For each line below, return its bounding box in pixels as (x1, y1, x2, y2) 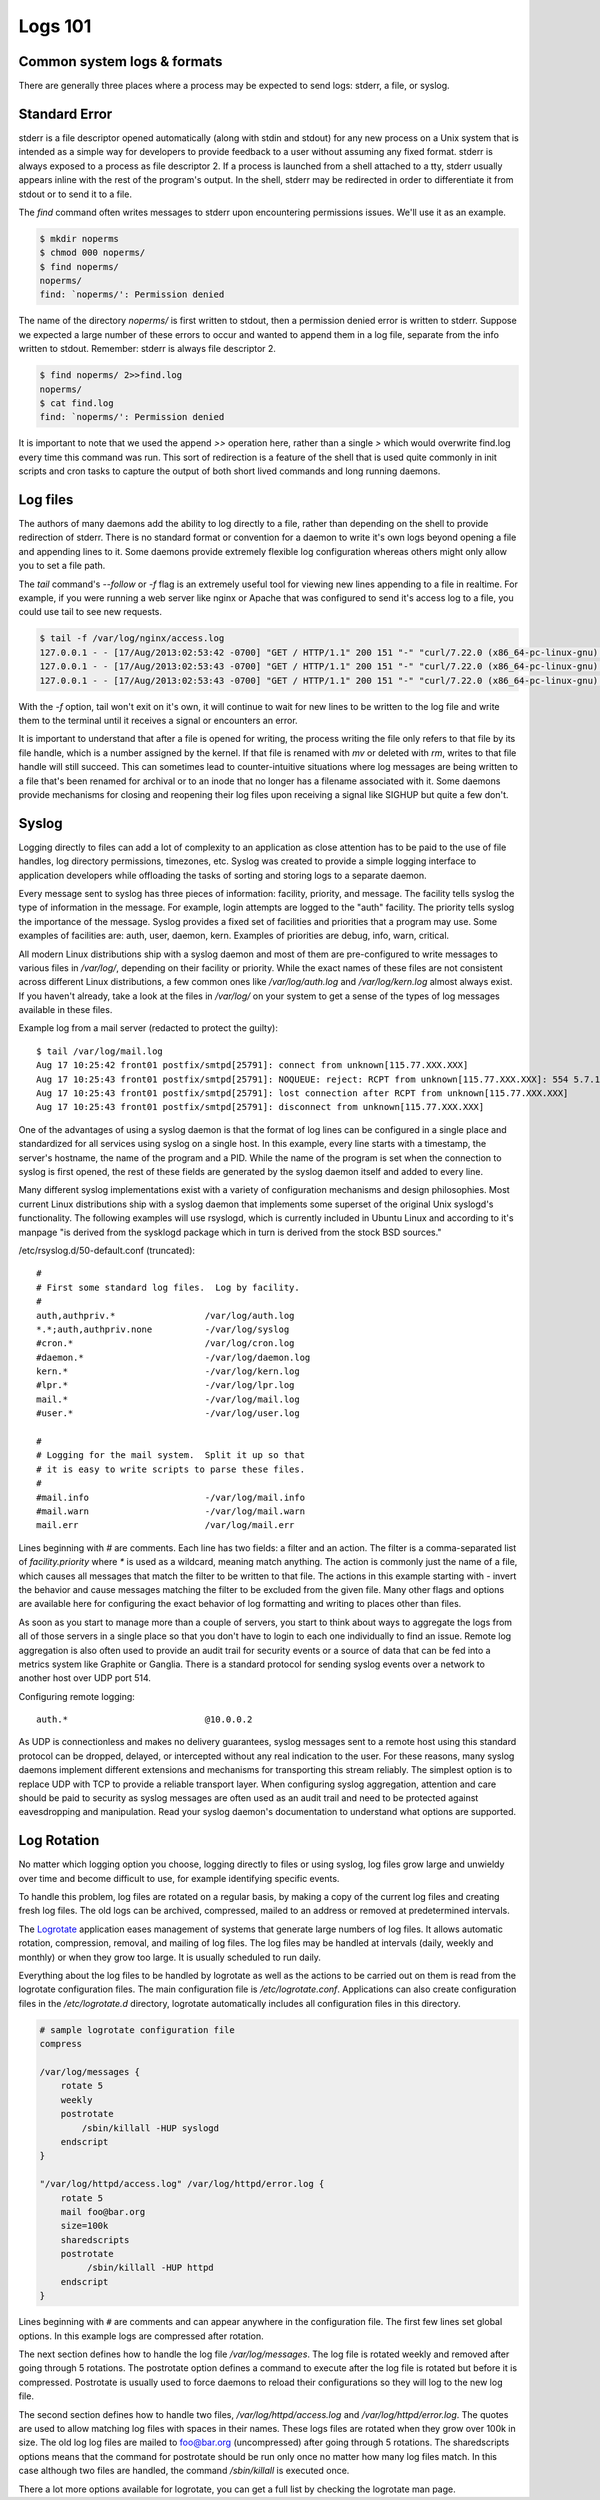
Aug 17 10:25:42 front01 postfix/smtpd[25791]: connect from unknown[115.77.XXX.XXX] (36, 1060, 469, 1071)
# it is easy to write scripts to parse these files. (36, 1463, 305, 1475)
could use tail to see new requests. (18, 606, 163, 618)
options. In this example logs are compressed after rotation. (18, 2330, 264, 2342)
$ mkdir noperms (39, 233, 120, 244)
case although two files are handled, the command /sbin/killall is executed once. (18, 2465, 350, 2477)
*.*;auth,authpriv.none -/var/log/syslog (36, 1323, 290, 1335)
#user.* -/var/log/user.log (36, 1408, 300, 1419)
